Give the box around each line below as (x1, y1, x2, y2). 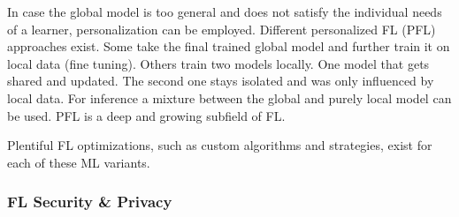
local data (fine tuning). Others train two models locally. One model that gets (7, 54, 430, 72)
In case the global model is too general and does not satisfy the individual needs (7, 3, 442, 20)
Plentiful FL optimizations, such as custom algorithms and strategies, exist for (7, 136, 432, 154)
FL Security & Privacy (7, 191, 172, 213)
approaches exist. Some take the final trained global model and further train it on (7, 37, 450, 56)
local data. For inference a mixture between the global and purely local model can (7, 88, 452, 107)
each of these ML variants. (7, 153, 150, 171)
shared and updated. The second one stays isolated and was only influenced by (7, 71, 434, 90)
